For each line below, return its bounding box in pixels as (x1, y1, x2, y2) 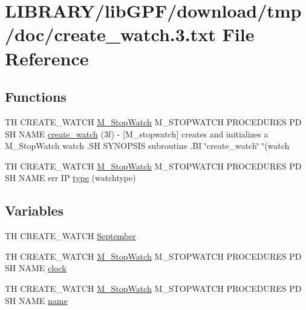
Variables (5, 201, 64, 220)
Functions (5, 87, 67, 106)
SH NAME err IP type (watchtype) (5, 171, 136, 184)
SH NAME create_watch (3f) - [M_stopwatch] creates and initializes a (5, 127, 269, 140)
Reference (5, 45, 89, 70)
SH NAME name (5, 294, 68, 306)
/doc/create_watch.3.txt (5, 22, 216, 47)
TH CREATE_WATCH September (5, 229, 136, 242)
